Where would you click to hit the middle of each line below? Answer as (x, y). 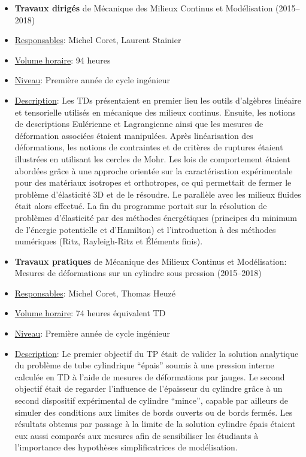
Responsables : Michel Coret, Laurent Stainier (98, 40)
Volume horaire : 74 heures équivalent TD (90, 313)
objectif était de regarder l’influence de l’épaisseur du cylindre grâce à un (149, 388)
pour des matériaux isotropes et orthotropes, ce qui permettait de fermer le (153, 182)
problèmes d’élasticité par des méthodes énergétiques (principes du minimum (156, 217)
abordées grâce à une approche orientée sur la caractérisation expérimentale (154, 170)
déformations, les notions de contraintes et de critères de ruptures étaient (149, 147)
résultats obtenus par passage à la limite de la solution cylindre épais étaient (155, 424)
